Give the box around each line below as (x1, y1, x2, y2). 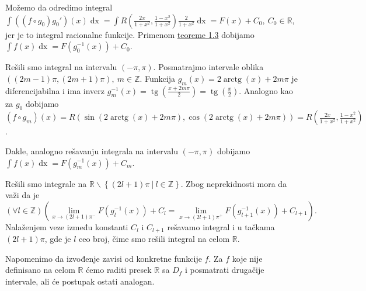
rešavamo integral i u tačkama (167, 220, 275, 233)
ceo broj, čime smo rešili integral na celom (79, 233, 230, 245)
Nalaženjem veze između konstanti (5, 220, 128, 233)
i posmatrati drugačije (184, 264, 264, 276)
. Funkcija (140, 72, 176, 84)
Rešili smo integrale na (5, 177, 87, 189)
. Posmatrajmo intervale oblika (153, 61, 264, 73)
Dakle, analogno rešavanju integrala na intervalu (5, 144, 178, 157)
